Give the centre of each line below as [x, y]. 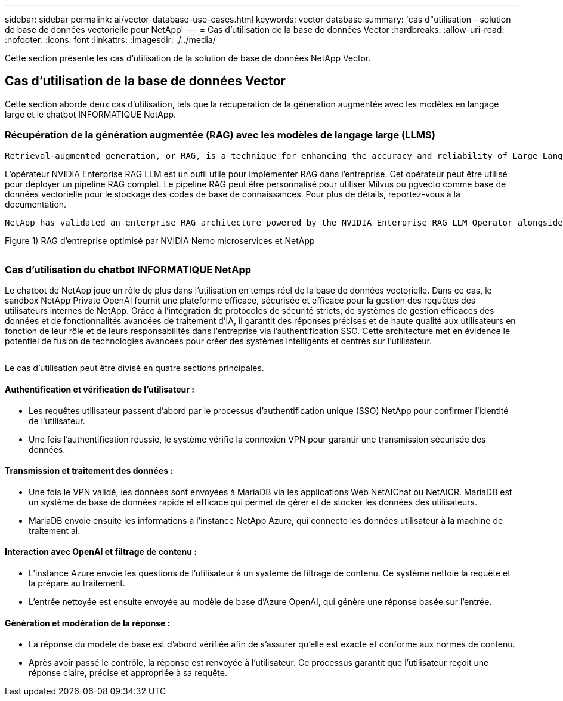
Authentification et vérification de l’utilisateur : [100, 389]
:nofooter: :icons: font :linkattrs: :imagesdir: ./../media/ [110, 40]
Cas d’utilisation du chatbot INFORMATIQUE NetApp [128, 269]
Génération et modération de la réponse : [88, 623]
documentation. [36, 204]
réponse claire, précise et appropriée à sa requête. [128, 673]
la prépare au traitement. [77, 583]
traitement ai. [55, 530]
